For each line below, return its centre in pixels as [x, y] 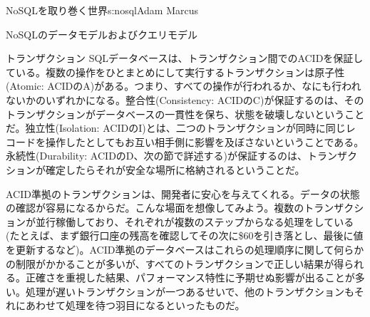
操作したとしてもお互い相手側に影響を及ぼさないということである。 [205, 141]
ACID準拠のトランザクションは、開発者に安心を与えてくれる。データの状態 [183, 193]
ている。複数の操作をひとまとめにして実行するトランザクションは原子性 [175, 72]
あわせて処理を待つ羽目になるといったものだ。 [135, 305]
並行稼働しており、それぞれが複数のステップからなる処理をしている [195, 221]
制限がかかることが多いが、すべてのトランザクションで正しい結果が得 [180, 263]
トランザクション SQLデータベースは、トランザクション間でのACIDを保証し [185, 58]
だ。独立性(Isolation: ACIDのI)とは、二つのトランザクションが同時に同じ [176, 128]
